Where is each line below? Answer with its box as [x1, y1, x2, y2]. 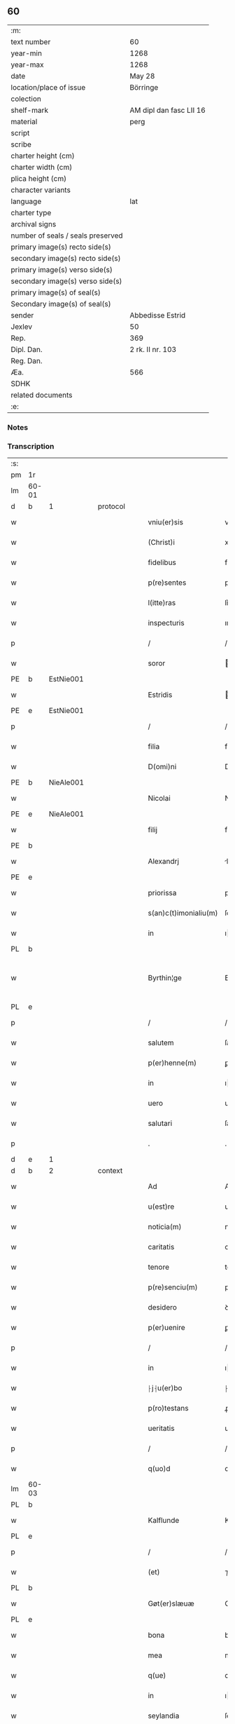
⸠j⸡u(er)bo [148, 1383, 183, 1393]
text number [10, 36, 51, 46]
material [10, 116, 38, 126]
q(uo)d [148, 1464, 171, 1474]
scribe [10, 140, 31, 149]
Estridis [148, 690, 173, 700]
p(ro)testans [148, 1404, 189, 1413]
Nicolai [148, 794, 171, 803]
